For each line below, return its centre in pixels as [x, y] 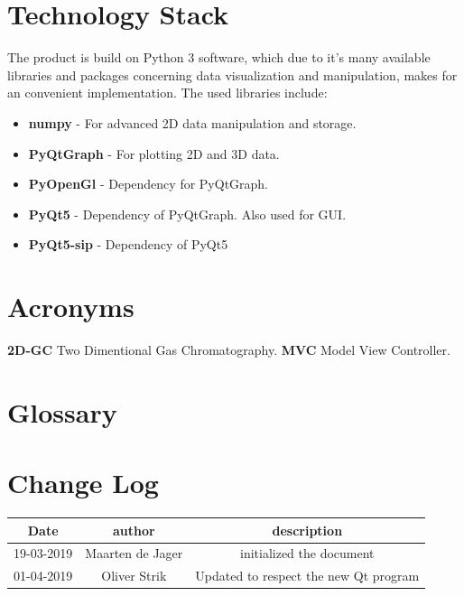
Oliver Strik [134, 576]
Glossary [62, 411]
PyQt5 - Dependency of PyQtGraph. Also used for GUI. [187, 214]
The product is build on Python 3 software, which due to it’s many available [219, 57]
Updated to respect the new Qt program [307, 576]
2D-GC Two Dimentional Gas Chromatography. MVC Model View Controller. [229, 349]
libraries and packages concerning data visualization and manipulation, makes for [232, 74]
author [134, 530]
